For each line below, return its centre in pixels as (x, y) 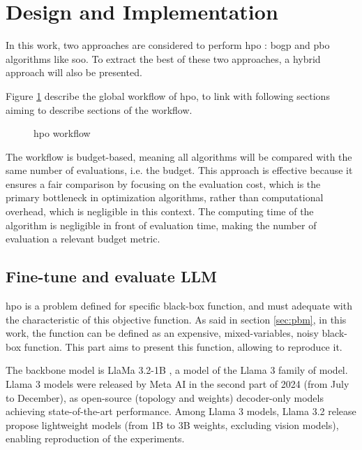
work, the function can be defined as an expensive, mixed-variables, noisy (162, 333)
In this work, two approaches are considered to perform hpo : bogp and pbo (168, 45)
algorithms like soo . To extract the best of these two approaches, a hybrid (163, 58)
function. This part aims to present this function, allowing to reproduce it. (183, 346)
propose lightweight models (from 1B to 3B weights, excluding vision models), (172, 424)
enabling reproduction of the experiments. (95, 438)
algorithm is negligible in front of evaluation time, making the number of (161, 225)
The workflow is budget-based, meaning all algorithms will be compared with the (179, 156)
